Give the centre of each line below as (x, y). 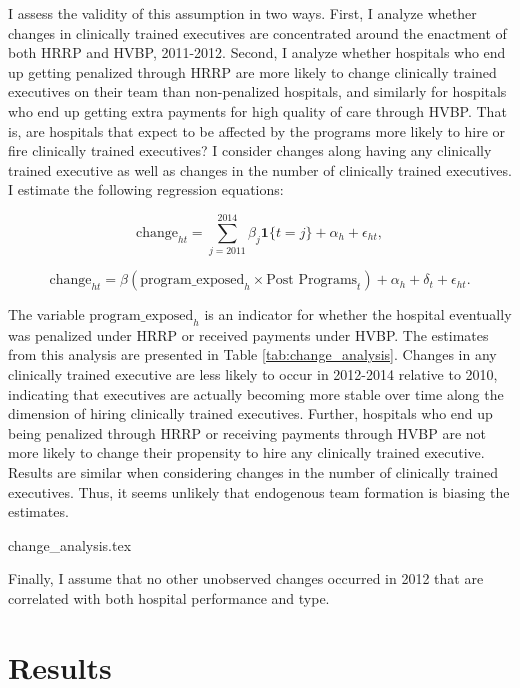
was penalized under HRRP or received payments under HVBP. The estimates (248, 334)
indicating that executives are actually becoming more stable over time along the (256, 393)
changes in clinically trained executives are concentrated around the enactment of (257, 32)
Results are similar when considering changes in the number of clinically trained (253, 472)
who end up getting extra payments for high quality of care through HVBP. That (257, 110)
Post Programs (312, 280)
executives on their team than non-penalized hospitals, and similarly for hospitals (257, 91)
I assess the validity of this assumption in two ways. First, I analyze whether (242, 13)
